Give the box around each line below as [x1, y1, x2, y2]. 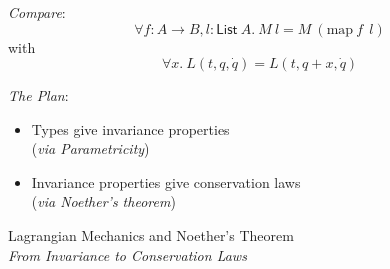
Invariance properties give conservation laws [31, 171, 301, 192]
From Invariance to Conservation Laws [8, 244, 247, 265]
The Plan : [8, 85, 69, 106]
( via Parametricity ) [31, 138, 150, 159]
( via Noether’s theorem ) [31, 191, 176, 212]
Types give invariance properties [31, 118, 230, 139]
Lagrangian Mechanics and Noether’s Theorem [8, 225, 294, 246]
